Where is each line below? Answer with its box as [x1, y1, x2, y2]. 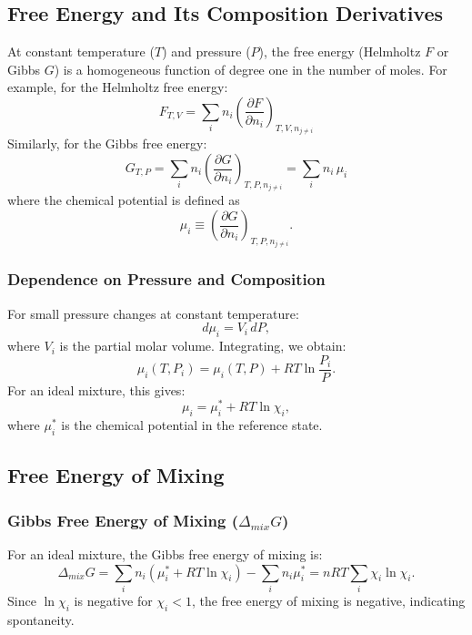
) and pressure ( [162, 42, 251, 61]
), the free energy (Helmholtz [258, 42, 421, 61]
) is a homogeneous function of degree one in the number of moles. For [54, 59, 447, 78]
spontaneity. [7, 609, 75, 629]
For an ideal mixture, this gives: [7, 380, 186, 399]
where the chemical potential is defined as [7, 190, 240, 210]
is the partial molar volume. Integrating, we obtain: [59, 336, 346, 355]
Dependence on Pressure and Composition [7, 268, 326, 291]
